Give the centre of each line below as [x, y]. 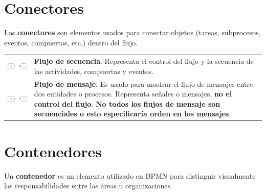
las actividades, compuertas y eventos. [94, 71]
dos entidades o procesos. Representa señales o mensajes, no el [133, 94]
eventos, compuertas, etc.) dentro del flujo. [71, 42]
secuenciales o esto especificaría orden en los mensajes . [132, 114]
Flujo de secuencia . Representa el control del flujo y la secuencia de [144, 61]
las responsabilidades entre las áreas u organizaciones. [88, 186]
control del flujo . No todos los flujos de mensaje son [127, 103]
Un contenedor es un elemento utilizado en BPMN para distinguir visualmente [130, 175]
